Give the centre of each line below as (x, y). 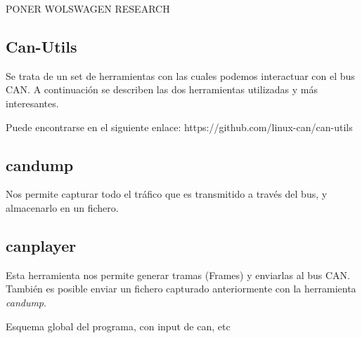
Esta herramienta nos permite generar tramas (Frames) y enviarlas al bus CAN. (178, 275)
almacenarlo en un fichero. (62, 207)
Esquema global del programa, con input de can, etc (118, 326)
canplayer (41, 245)
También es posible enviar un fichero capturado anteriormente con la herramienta (181, 289)
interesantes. (32, 103)
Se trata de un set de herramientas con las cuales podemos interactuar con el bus (180, 75)
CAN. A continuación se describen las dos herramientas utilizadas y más (162, 89)
